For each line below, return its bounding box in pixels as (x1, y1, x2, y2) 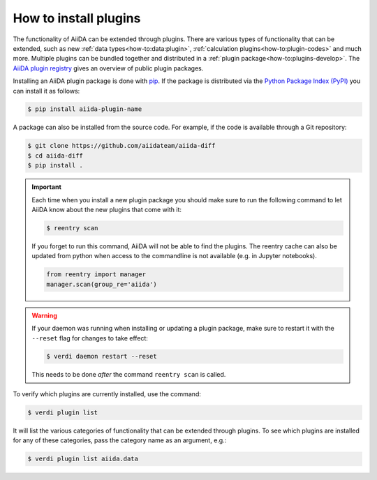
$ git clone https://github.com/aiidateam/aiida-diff (27, 142, 216, 150)
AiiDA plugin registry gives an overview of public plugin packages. (13, 63, 204, 73)
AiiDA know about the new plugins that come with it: (31, 206, 182, 213)
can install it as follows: (13, 87, 80, 95)
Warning (31, 311, 57, 320)
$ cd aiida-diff (27, 151, 84, 160)
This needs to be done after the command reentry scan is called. (31, 370, 226, 379)
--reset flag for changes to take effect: (31, 333, 148, 342)
